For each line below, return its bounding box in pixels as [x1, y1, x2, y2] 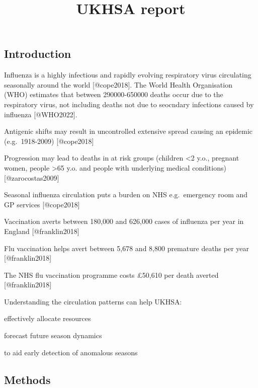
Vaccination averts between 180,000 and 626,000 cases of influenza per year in [4, 216, 244, 226]
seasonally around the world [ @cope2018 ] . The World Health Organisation [4, 79, 232, 90]
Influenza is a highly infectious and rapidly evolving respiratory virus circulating [4, 69, 251, 80]
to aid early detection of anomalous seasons [4, 347, 138, 357]
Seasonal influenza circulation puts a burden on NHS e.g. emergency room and [4, 189, 248, 200]
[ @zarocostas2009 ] [4, 172, 59, 183]
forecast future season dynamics [4, 330, 102, 341]
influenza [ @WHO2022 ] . [4, 109, 77, 119]
